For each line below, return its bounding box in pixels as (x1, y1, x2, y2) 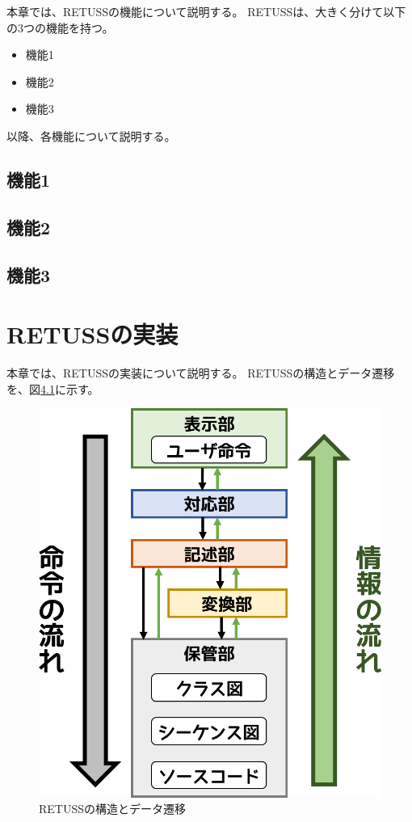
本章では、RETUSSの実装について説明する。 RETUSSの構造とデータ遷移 (6, 365, 395, 381)
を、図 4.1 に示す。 (6, 380, 99, 397)
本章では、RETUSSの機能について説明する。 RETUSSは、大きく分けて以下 (6, 3, 406, 19)
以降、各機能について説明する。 (6, 127, 176, 144)
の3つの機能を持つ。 (6, 19, 114, 36)
